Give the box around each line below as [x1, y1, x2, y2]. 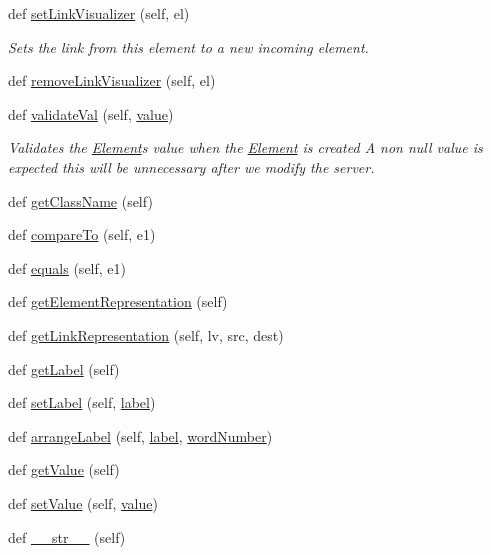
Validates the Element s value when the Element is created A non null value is [8, 137, 483, 158]
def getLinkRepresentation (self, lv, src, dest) [8, 324, 284, 345]
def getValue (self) [8, 459, 120, 480]
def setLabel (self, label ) [8, 392, 156, 413]
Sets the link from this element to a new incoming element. [8, 36, 369, 57]
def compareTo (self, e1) [8, 224, 156, 245]
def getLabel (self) [8, 358, 120, 379]
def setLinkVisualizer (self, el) [8, 3, 190, 23]
